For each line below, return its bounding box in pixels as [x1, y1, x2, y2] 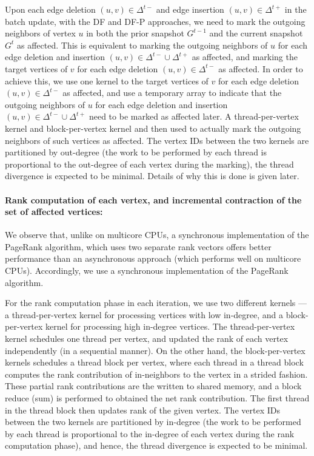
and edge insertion [156, 3, 224, 15]
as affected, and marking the [192, 50, 298, 63]
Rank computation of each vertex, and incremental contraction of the [5, 193, 302, 206]
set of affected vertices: [5, 205, 103, 218]
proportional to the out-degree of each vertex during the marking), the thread [5, 157, 294, 170]
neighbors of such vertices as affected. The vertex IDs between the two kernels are [5, 134, 309, 146]
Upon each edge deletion [5, 3, 96, 15]
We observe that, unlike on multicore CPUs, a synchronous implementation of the [5, 228, 309, 241]
